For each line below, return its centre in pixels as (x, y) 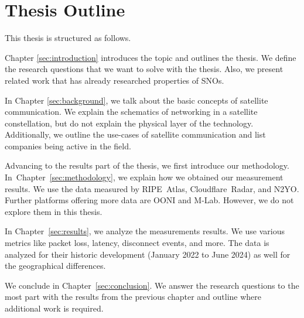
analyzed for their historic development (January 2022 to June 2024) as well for (148, 254)
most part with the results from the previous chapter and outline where (133, 297)
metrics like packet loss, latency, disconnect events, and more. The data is (137, 243)
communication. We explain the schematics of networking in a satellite (131, 112)
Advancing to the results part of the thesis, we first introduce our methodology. (147, 165)
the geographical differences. (55, 266)
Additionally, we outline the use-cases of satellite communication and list (135, 134)
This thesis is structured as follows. (68, 38)
